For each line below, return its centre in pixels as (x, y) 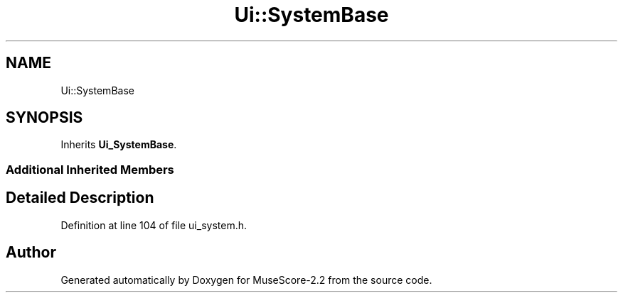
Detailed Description (80, 198)
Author (31, 253)
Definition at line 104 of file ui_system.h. (154, 225)
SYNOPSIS (44, 118)
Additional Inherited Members (90, 169)
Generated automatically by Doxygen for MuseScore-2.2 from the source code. (246, 280)
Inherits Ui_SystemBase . (119, 145)
